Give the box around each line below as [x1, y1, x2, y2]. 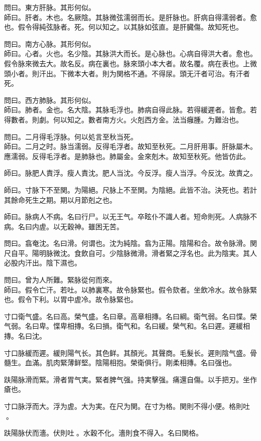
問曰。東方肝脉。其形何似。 [4, 2, 95, 12]
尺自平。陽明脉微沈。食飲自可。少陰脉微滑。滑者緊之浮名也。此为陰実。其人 [4, 247, 257, 258]
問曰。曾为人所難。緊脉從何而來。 [4, 274, 116, 285]
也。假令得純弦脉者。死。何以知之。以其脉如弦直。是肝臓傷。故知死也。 [4, 22, 243, 32]
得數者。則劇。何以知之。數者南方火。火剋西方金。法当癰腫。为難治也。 [4, 114, 243, 124]
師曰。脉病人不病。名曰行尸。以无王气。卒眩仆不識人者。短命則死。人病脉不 [4, 211, 257, 222]
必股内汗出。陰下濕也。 [4, 257, 81, 268]
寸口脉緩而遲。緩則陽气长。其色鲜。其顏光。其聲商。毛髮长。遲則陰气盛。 [4, 347, 250, 358]
